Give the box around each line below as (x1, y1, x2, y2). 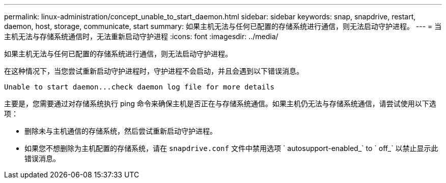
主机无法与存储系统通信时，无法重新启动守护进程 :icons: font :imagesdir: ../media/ (4, 32, 278, 41)
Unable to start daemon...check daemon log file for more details (4, 83, 275, 91)
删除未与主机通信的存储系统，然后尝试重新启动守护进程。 (24, 127, 217, 135)
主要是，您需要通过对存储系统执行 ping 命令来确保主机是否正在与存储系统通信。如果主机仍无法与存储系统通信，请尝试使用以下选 (4, 99, 436, 108)
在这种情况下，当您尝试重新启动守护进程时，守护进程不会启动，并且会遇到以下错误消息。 (4, 67, 303, 75)
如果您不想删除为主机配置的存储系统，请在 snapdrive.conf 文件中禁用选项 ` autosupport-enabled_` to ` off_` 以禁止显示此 (24, 144, 438, 152)
